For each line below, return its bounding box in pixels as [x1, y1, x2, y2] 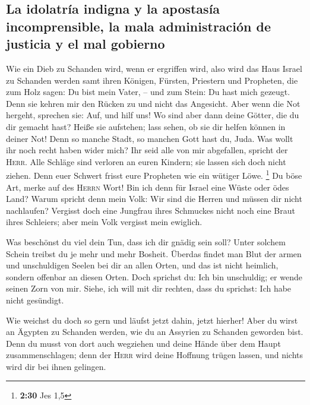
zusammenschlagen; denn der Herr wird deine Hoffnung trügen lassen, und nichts [6, 349, 303, 361]
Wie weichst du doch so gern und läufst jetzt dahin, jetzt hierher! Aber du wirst [6, 314, 298, 326]
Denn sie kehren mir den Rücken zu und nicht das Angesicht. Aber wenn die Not [6, 97, 300, 109]
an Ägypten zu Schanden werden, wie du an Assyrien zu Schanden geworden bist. [6, 325, 303, 338]
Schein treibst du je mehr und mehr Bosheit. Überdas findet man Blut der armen [6, 247, 302, 260]
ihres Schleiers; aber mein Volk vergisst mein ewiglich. [6, 216, 203, 228]
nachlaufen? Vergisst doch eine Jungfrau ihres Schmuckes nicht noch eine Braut [6, 204, 295, 216]
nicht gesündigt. [6, 293, 64, 306]
